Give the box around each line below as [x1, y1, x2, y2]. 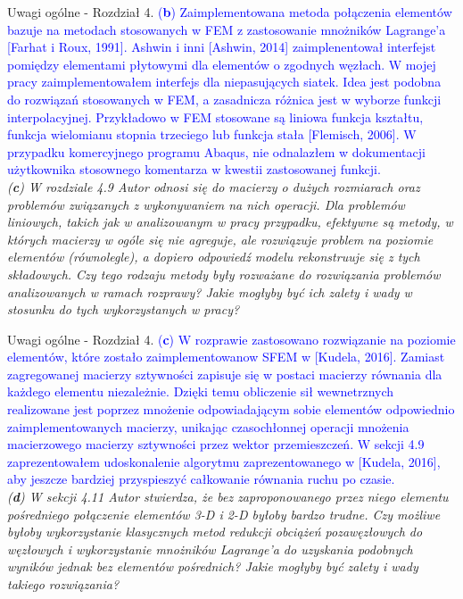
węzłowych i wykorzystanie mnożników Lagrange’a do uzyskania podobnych [7, 539, 413, 558]
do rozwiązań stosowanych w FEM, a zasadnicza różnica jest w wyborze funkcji [7, 89, 442, 108]
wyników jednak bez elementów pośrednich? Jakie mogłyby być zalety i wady [7, 557, 418, 576]
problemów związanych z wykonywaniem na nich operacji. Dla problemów [7, 195, 405, 213]
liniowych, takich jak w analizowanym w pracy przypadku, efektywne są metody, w [7, 212, 453, 231]
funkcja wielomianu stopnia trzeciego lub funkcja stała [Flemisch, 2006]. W [7, 125, 417, 144]
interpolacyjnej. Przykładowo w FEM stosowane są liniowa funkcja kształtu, [7, 107, 424, 126]
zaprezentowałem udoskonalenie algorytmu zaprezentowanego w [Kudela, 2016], [7, 452, 441, 470]
